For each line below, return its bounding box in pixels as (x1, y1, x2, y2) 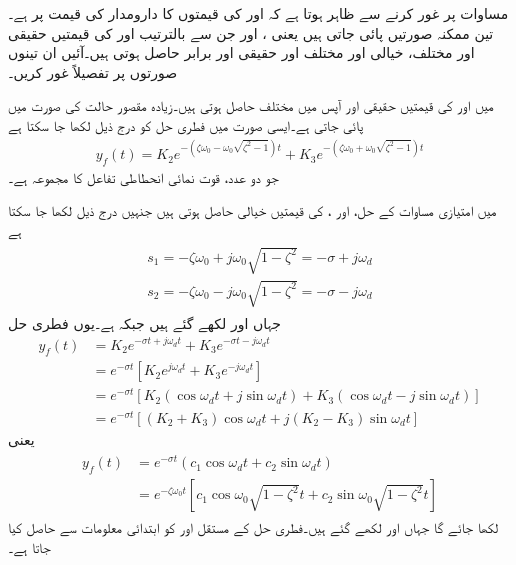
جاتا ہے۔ (8, 536, 51, 557)
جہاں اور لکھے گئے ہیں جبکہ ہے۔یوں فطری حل (8, 312, 281, 333)
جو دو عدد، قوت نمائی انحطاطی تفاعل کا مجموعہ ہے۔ (8, 166, 279, 187)
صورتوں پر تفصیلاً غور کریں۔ (8, 61, 178, 82)
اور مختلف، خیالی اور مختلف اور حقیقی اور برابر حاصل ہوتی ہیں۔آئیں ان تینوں (8, 42, 475, 63)
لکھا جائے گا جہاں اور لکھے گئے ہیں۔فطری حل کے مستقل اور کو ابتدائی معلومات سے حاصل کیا (8, 517, 499, 538)
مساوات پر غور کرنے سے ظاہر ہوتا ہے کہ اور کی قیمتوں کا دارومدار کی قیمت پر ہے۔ (8, 3, 509, 23)
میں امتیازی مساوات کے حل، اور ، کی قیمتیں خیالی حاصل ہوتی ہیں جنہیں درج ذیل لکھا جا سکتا (8, 200, 497, 221)
